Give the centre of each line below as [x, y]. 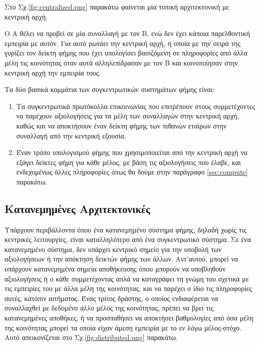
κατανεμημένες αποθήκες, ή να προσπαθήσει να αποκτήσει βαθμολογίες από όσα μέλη [129, 318]
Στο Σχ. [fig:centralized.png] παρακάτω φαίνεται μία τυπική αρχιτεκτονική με [117, 6]
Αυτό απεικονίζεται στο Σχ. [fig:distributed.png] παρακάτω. [91, 337]
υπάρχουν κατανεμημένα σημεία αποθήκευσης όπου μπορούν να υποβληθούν [115, 269]
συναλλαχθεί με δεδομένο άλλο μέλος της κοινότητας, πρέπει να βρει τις [109, 308]
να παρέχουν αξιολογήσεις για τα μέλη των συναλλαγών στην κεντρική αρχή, [128, 116]
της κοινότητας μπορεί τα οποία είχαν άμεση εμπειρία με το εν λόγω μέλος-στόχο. [123, 327]
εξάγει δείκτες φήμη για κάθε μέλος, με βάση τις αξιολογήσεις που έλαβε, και [129, 162]
